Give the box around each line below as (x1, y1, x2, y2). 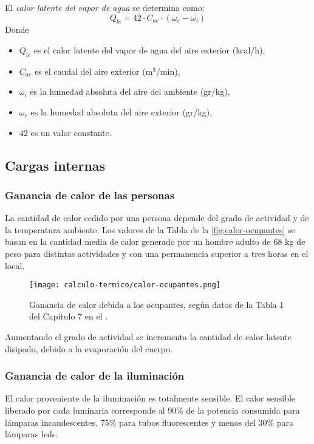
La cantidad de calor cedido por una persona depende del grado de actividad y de (5, 211, 309, 224)
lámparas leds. (5, 428, 58, 440)
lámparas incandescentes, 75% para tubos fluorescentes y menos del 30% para (5, 415, 294, 428)
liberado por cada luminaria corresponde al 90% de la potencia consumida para (5, 403, 300, 416)
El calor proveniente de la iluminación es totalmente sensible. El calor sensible (5, 392, 296, 405)
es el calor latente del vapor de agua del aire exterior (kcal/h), (33, 43, 265, 56)
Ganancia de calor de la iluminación (5, 368, 185, 383)
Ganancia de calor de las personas (5, 187, 175, 202)
